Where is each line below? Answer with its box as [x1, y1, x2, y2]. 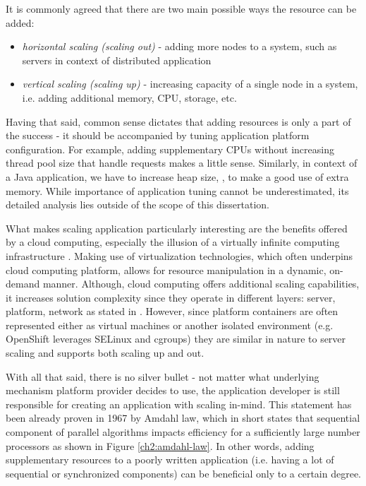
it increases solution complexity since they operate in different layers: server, [6, 290, 336, 304]
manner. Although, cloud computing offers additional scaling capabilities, [42, 276, 360, 291]
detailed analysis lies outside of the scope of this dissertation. [6, 197, 269, 212]
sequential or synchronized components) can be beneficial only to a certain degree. [6, 466, 361, 480]
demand [6, 276, 40, 291]
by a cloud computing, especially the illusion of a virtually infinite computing [6, 235, 340, 249]
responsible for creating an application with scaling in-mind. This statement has [6, 396, 352, 411]
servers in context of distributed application [22, 52, 212, 67]
